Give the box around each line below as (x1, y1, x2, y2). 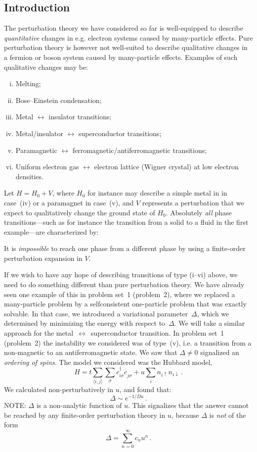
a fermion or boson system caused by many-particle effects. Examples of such (4, 51, 238, 62)
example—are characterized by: (4, 226, 99, 237)
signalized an (200, 347, 239, 357)
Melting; (15, 78, 41, 89)
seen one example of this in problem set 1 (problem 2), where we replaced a (4, 289, 235, 299)
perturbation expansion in (4, 252, 83, 263)
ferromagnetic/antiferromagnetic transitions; (72, 145, 207, 155)
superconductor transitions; (79, 128, 162, 138)
